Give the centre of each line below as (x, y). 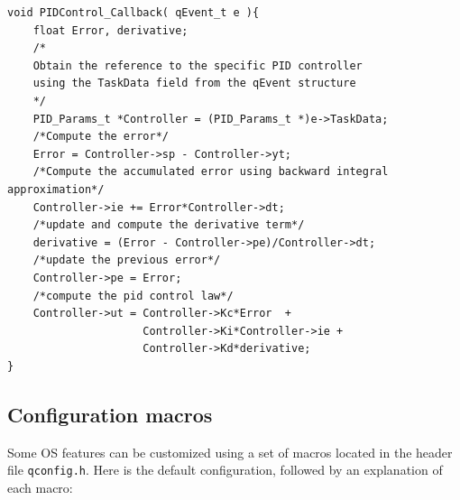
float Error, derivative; (110, 30)
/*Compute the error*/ (101, 137)
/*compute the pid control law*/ (133, 296)
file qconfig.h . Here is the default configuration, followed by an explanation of (225, 470)
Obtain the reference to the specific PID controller (198, 65)
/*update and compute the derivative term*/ (169, 225)
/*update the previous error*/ (127, 260)
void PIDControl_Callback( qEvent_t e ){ (133, 13)
